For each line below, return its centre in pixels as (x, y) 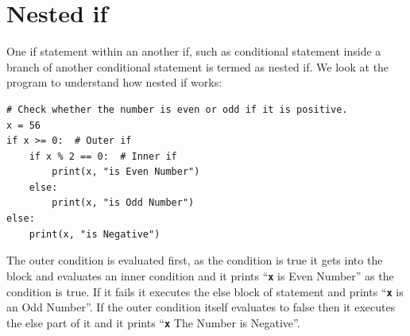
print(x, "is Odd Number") (123, 203)
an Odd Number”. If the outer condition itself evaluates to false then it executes (201, 307)
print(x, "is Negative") (95, 234)
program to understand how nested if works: (114, 82)
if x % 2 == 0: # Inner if (103, 156)
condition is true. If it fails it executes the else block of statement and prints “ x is (205, 291)
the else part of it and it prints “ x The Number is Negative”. (153, 322)
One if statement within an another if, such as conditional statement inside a (194, 51)
